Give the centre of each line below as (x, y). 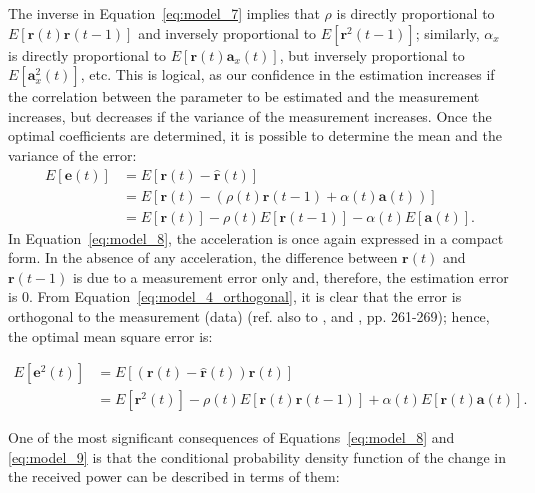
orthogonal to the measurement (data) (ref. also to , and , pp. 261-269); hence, (249, 316)
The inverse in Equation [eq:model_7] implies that (164, 13)
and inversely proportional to (227, 32)
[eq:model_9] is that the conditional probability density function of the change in (257, 456)
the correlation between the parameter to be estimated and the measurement (244, 96)
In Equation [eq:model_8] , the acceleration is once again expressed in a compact (256, 237)
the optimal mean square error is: (110, 335)
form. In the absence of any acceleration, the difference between (203, 257)
